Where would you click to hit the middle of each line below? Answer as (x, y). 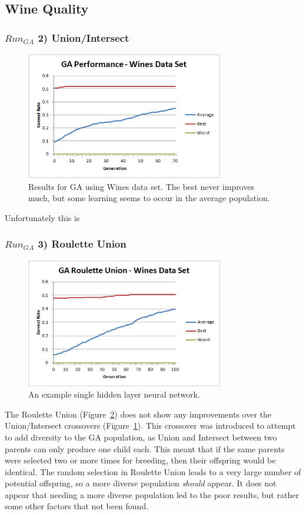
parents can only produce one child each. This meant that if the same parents (145, 448)
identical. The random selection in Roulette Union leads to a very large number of (153, 471)
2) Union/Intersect (84, 37)
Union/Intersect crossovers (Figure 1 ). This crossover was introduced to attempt (150, 425)
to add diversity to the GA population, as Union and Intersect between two (141, 437)
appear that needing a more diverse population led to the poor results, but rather (152, 494)
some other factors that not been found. (77, 506)
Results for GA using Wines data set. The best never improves (141, 186)
